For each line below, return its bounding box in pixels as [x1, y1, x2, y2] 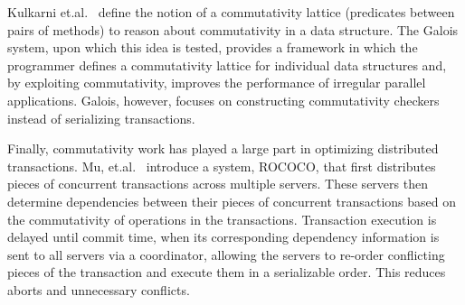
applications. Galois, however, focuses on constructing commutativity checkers [7, 90, 440, 109]
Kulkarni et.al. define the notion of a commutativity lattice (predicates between [7, 3, 455, 21]
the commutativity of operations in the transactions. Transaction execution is [7, 209, 437, 228]
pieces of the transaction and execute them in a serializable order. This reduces [7, 263, 446, 282]
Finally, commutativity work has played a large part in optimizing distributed [7, 139, 439, 158]
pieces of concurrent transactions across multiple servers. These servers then [7, 174, 428, 193]
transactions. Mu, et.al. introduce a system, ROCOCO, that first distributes [7, 156, 436, 175]
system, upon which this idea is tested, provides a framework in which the [7, 38, 418, 57]
